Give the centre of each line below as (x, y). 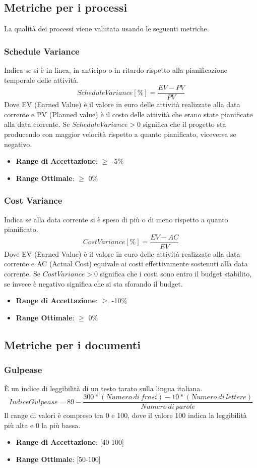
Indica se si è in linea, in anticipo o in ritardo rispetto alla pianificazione (116, 70)
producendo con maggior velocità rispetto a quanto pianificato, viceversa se (120, 134)
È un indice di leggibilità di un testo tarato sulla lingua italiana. (103, 388)
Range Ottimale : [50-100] (58, 459)
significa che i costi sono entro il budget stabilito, (176, 274)
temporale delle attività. (41, 80)
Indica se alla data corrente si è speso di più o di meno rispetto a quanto (116, 219)
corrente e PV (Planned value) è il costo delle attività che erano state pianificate (128, 114)
